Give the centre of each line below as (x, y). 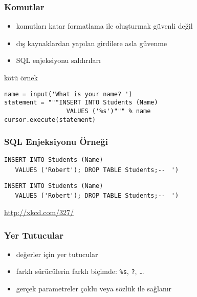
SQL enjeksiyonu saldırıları (58, 60)
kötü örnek (21, 77)
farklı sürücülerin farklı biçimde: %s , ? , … (80, 271)
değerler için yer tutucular (57, 254)
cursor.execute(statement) (50, 120)
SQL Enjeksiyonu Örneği (56, 142)
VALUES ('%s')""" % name (108, 111)
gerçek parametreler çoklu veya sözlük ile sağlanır (94, 289)
